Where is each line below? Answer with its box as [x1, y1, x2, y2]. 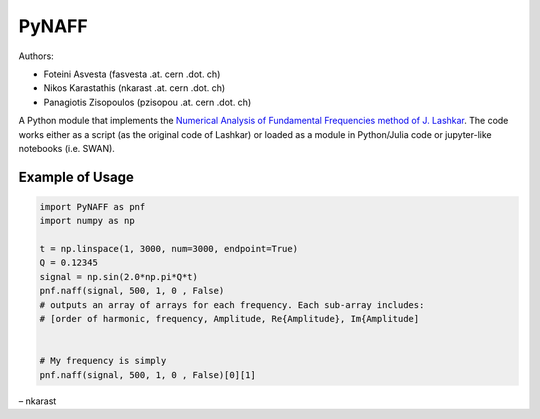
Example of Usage [18, 168, 134, 185]
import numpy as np [39, 215, 135, 227]
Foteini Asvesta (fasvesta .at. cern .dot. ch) [43, 68, 221, 80]
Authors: [18, 50, 54, 62]
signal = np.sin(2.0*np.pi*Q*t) [39, 271, 199, 282]
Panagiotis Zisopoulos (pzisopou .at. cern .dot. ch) [43, 96, 252, 108]
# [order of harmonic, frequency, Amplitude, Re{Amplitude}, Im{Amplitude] [39, 313, 420, 325]
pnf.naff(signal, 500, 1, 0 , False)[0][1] [39, 369, 257, 380]
